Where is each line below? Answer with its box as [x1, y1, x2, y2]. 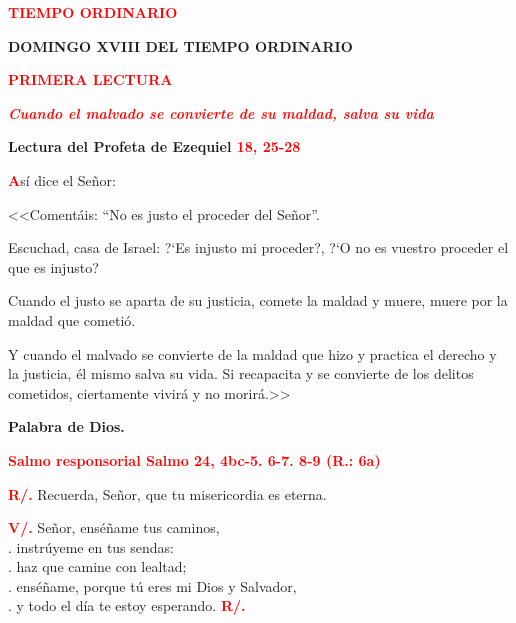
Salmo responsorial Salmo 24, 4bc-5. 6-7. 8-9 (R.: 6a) [8, 449, 381, 470]
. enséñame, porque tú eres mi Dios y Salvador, [8, 575, 297, 596]
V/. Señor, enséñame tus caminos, [8, 517, 220, 538]
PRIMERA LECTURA [8, 69, 173, 90]
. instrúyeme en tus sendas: [8, 536, 174, 557]
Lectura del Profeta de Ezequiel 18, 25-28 [8, 136, 301, 157]
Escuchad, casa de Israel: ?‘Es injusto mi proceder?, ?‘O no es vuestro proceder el [8, 237, 509, 258]
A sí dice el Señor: [8, 169, 116, 190]
